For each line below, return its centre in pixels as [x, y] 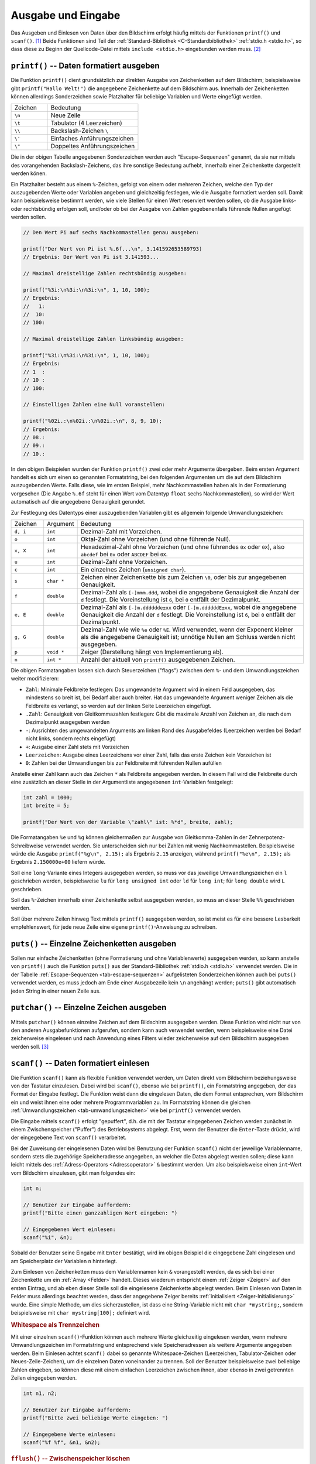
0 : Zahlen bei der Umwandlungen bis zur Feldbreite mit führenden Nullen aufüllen [124, 763]
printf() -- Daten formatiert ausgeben [85, 66]
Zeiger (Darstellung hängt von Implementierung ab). [152, 652]
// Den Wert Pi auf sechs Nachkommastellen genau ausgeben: [111, 232]
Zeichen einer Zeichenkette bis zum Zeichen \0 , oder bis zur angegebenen [183, 577]
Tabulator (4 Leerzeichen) [86, 123]
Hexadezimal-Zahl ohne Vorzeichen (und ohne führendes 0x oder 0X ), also [183, 547]
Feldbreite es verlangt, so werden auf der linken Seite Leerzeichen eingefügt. [118, 706]
